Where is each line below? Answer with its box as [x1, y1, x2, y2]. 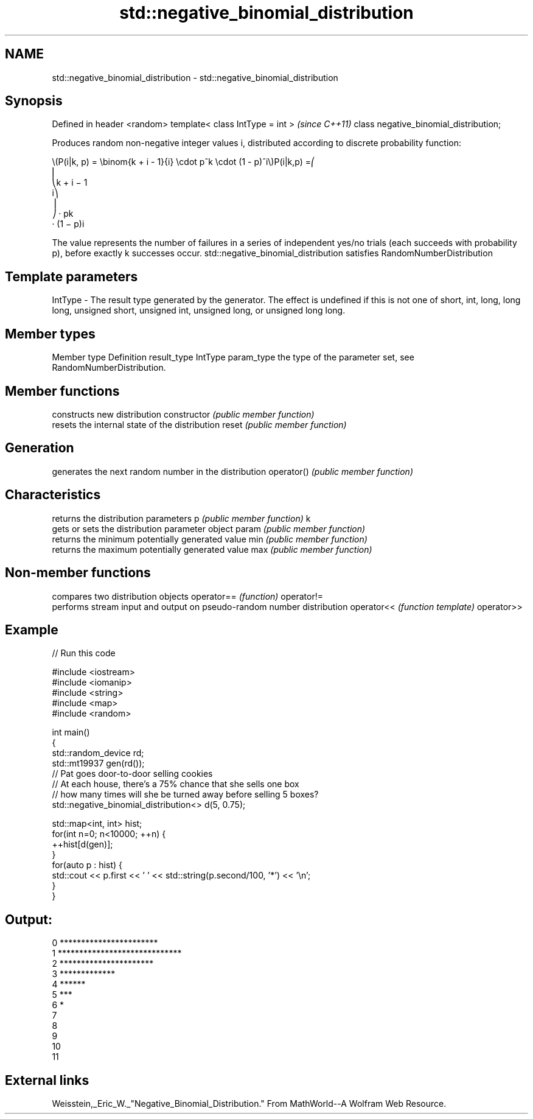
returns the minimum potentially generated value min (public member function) [52, 533, 368, 544]
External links [5, 1072, 89, 1088]
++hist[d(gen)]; [52, 839, 113, 850]
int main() [52, 727, 90, 738]
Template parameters [5, 268, 138, 284]
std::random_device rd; [52, 748, 144, 759]
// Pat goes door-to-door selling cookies [52, 768, 213, 779]
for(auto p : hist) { [52, 860, 122, 871]
